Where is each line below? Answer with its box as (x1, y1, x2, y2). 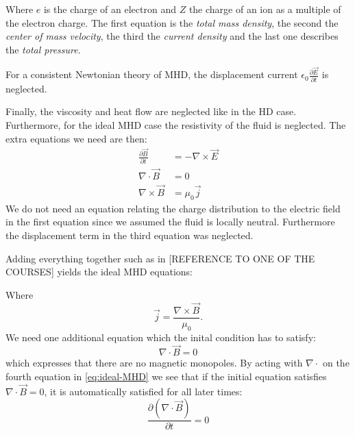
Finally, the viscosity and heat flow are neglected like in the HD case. (5, 104, 297, 119)
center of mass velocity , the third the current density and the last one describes (5, 29, 339, 43)
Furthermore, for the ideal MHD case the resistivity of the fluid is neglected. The (5, 117, 346, 132)
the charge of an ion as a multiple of (188, 2, 341, 16)
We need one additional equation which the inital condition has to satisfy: (5, 330, 316, 344)
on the (322, 356, 350, 370)
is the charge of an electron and (43, 2, 176, 16)
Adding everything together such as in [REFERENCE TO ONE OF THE (5, 251, 315, 265)
